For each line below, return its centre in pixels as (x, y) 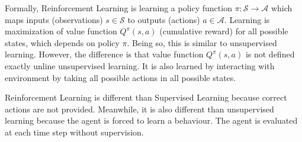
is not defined (270, 54)
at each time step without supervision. (74, 132)
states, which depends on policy (62, 42)
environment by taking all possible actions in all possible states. (121, 77)
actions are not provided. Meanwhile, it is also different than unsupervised (139, 109)
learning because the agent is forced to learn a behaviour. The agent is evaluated (151, 120)
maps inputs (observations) (54, 19)
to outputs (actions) (164, 19)
